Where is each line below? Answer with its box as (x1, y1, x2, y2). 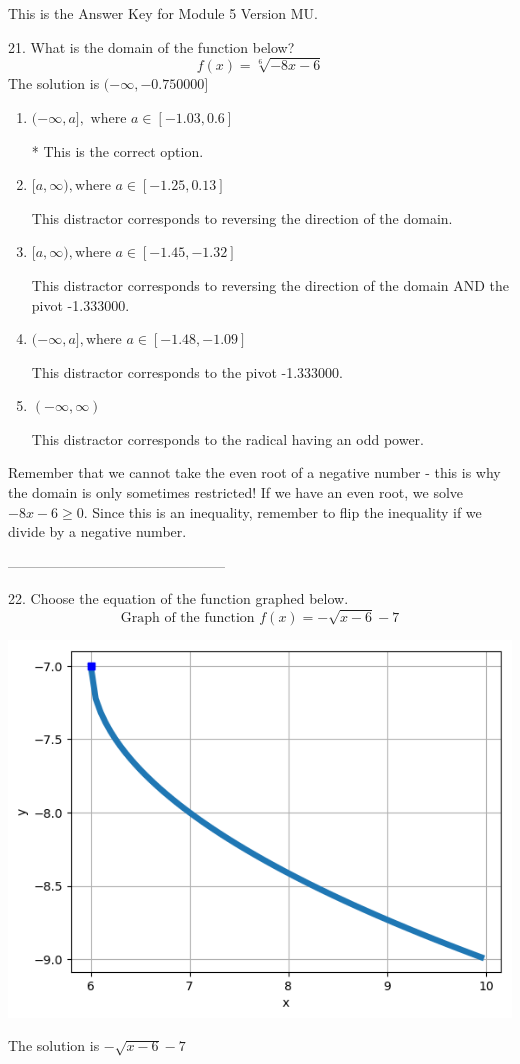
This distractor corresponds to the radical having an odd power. (31, 428, 424, 449)
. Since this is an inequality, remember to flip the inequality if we (83, 501, 482, 522)
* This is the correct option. (31, 140, 204, 161)
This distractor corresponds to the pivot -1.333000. (31, 361, 343, 382)
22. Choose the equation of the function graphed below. (8, 588, 349, 609)
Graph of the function (120, 611, 255, 626)
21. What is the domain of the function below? (8, 36, 295, 57)
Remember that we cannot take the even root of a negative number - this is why (8, 462, 501, 483)
